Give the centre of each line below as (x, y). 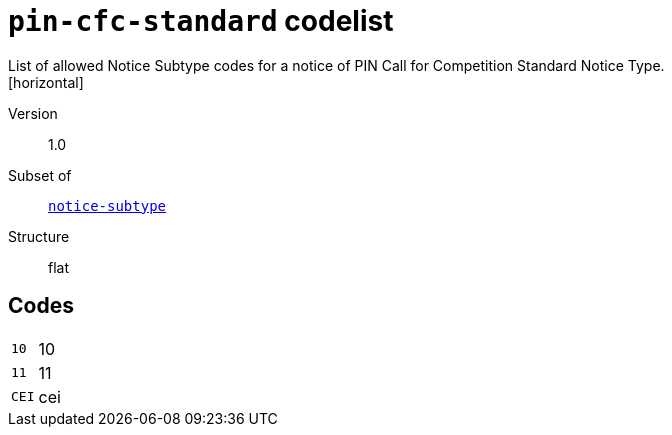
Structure (39, 236)
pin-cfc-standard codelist (201, 21)
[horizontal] (46, 82)
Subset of (40, 175)
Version (33, 113)
